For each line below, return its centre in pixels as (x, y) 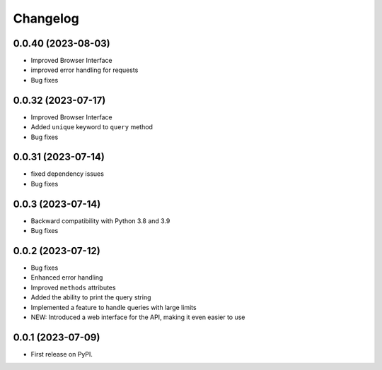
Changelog (46, 18)
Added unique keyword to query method (92, 127)
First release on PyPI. (62, 354)
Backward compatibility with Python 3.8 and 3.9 (100, 221)
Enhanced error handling (67, 277)
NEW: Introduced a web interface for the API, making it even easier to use (138, 317)
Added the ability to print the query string (91, 297)
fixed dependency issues (67, 174)
